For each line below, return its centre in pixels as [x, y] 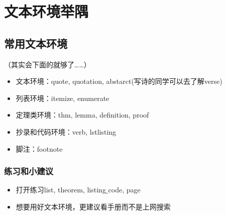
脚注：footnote [39, 148]
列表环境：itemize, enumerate [63, 98]
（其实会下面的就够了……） [47, 64]
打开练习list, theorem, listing [61, 190]
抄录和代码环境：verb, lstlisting [66, 131]
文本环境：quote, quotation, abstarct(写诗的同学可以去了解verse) [119, 81]
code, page [124, 190]
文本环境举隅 [46, 11]
